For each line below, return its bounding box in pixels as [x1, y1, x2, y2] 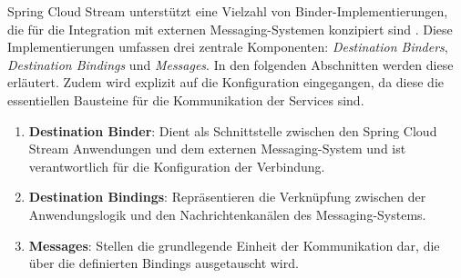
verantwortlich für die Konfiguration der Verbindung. [28, 156, 325, 175]
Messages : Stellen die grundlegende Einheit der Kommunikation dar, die [28, 235, 440, 254]
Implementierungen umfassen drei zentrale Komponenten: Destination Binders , [7, 37, 448, 56]
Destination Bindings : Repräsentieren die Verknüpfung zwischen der [28, 187, 426, 206]
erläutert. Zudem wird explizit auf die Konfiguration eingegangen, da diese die [7, 73, 444, 92]
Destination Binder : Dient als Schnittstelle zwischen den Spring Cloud [28, 121, 437, 140]
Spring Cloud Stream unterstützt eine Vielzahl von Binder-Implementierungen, [7, 2, 448, 20]
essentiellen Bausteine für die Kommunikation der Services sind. [7, 90, 364, 109]
